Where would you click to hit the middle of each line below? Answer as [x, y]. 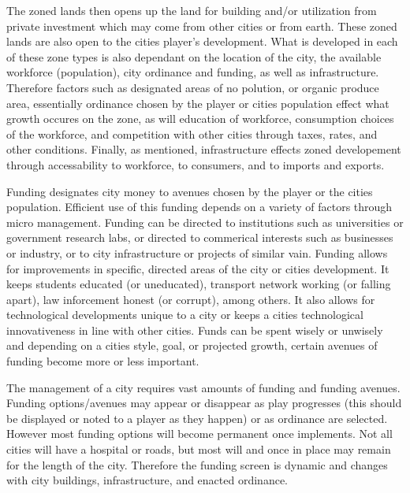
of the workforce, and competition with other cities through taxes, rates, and [192, 133]
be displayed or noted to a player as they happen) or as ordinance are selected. [197, 418]
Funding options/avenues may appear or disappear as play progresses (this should [204, 403]
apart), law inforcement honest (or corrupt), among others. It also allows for [191, 299]
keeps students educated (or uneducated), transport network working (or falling [199, 284]
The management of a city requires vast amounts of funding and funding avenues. [203, 387]
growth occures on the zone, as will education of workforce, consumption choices [200, 119]
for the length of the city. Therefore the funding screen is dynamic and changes [197, 464]
